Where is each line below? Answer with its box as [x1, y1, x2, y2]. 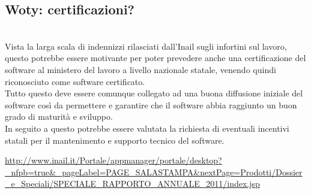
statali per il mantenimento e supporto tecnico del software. [5, 134, 225, 146]
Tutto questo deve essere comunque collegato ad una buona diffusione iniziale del [5, 87, 303, 99]
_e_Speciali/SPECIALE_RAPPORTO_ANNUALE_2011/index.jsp [5, 177, 260, 190]
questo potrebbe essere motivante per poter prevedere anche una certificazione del [5, 51, 306, 64]
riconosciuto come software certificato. [5, 75, 145, 87]
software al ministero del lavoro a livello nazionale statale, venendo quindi [5, 63, 276, 75]
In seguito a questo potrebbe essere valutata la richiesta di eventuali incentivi [5, 122, 289, 134]
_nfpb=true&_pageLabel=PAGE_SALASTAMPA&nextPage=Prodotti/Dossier [5, 165, 303, 178]
